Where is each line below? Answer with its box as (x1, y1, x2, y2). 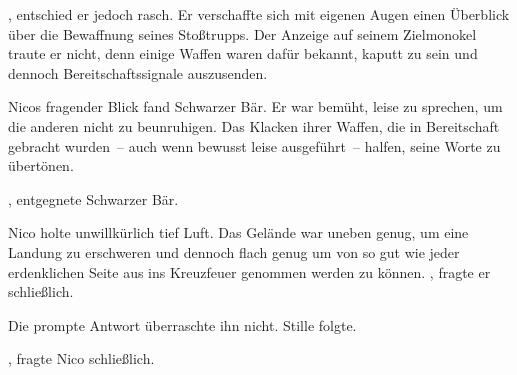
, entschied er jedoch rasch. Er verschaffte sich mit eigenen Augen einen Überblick (8, 4, 510, 24)
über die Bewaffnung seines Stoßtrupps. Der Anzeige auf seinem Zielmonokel (8, 23, 477, 44)
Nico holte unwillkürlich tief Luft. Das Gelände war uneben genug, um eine (8, 222, 469, 243)
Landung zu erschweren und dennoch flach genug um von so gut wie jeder (8, 241, 460, 262)
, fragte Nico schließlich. (8, 348, 155, 369)
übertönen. (8, 155, 74, 176)
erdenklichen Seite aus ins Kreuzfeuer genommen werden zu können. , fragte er (8, 261, 491, 282)
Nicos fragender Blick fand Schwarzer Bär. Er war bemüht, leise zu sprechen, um (8, 96, 503, 117)
